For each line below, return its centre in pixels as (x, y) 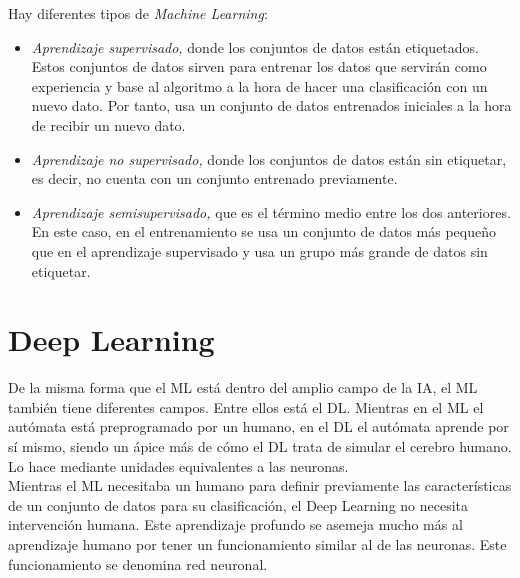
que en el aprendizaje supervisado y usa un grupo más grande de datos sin (259, 250)
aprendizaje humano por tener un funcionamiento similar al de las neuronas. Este (257, 544)
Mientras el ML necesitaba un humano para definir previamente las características (260, 485)
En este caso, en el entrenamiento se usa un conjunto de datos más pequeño (263, 231)
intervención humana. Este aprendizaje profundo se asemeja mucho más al (235, 524)
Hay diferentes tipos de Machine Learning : (138, 13)
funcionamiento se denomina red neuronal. (138, 563)
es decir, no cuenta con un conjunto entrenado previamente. (214, 178)
